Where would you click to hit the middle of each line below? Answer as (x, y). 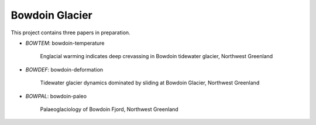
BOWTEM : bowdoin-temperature (65, 43)
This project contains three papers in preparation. (71, 33)
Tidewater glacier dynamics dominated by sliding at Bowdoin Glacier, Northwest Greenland (150, 83)
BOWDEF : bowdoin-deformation (64, 69)
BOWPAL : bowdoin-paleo (56, 96)
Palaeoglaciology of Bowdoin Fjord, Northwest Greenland (109, 109)
